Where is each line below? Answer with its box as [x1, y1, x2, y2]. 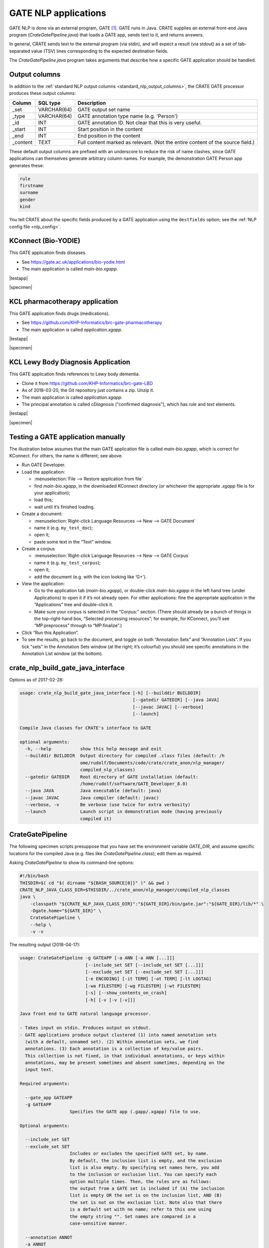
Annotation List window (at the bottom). [21, 650, 103, 656]
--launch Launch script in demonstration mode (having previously [25, 809, 222, 815]
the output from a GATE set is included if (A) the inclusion [69, 1186, 225, 1192]
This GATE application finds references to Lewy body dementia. [9, 371, 140, 377]
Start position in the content [77, 125, 143, 132]
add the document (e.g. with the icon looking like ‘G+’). [34, 574, 147, 580]
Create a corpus [21, 546, 55, 552]
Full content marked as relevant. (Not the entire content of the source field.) [77, 139, 255, 146]
